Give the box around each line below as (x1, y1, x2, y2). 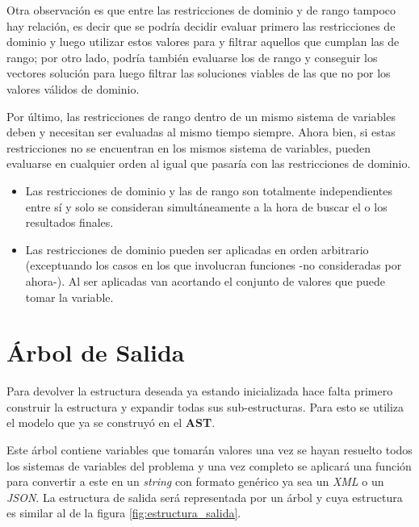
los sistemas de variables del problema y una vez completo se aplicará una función (6, 457, 412, 474)
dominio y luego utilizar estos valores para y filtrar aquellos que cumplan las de (6, 33, 400, 50)
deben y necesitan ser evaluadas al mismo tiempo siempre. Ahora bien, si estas (6, 123, 396, 140)
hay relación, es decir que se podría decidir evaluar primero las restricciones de (6, 17, 396, 34)
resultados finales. (25, 214, 114, 231)
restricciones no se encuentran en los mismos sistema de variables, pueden (6, 139, 371, 156)
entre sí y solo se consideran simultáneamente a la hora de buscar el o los (25, 198, 388, 215)
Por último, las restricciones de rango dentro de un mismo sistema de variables (6, 107, 396, 124)
